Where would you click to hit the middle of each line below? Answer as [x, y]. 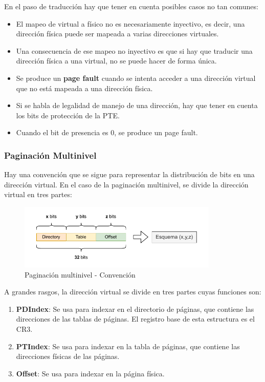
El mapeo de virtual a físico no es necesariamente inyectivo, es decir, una [130, 23]
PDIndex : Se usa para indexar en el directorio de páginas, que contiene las [135, 309]
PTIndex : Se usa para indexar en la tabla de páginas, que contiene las [128, 346]
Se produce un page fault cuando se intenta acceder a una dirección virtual [136, 78]
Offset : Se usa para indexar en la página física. [90, 373]
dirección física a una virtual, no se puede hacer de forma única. [116, 61]
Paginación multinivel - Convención [80, 274]
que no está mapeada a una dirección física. [84, 88]
